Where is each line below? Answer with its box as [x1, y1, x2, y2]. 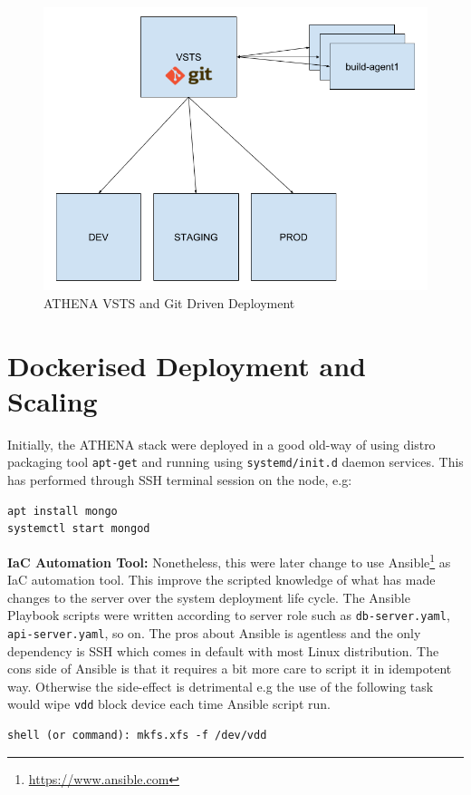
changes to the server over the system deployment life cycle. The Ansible [7, 587, 410, 606]
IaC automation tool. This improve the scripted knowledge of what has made [7, 570, 436, 589]
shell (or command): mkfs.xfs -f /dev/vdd [7, 729, 267, 742]
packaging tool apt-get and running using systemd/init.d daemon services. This [7, 452, 464, 471]
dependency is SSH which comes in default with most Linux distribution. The [7, 641, 439, 660]
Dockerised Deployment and [7, 346, 366, 383]
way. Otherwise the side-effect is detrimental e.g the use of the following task [7, 676, 434, 695]
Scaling [7, 382, 98, 419]
